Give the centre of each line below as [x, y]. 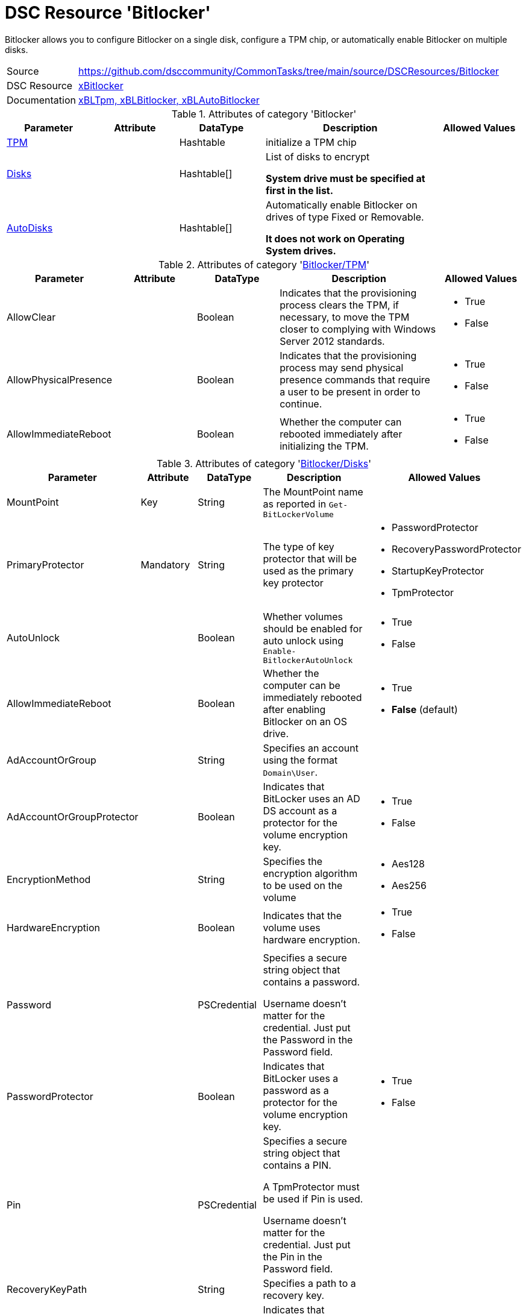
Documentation [41, 100]
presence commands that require [355, 379]
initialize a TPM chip [311, 142]
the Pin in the [293, 1256]
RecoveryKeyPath [47, 1289]
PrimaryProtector [45, 564]
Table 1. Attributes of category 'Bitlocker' [264, 114]
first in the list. [299, 190]
